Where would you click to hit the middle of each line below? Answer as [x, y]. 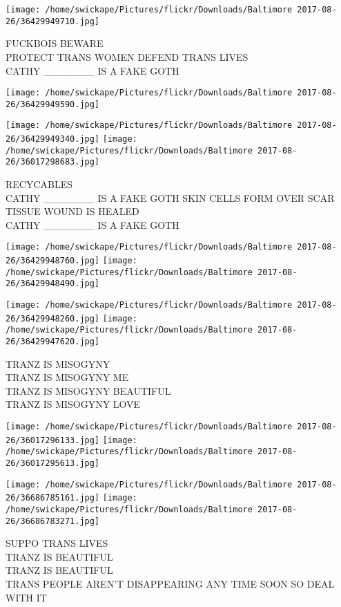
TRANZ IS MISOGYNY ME [67, 377]
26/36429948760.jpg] [53, 261]
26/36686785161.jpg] [53, 498]
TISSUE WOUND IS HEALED [72, 211]
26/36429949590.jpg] [53, 104]
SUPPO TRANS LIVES [57, 543]
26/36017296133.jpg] [53, 440]
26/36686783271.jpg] [53, 521]
